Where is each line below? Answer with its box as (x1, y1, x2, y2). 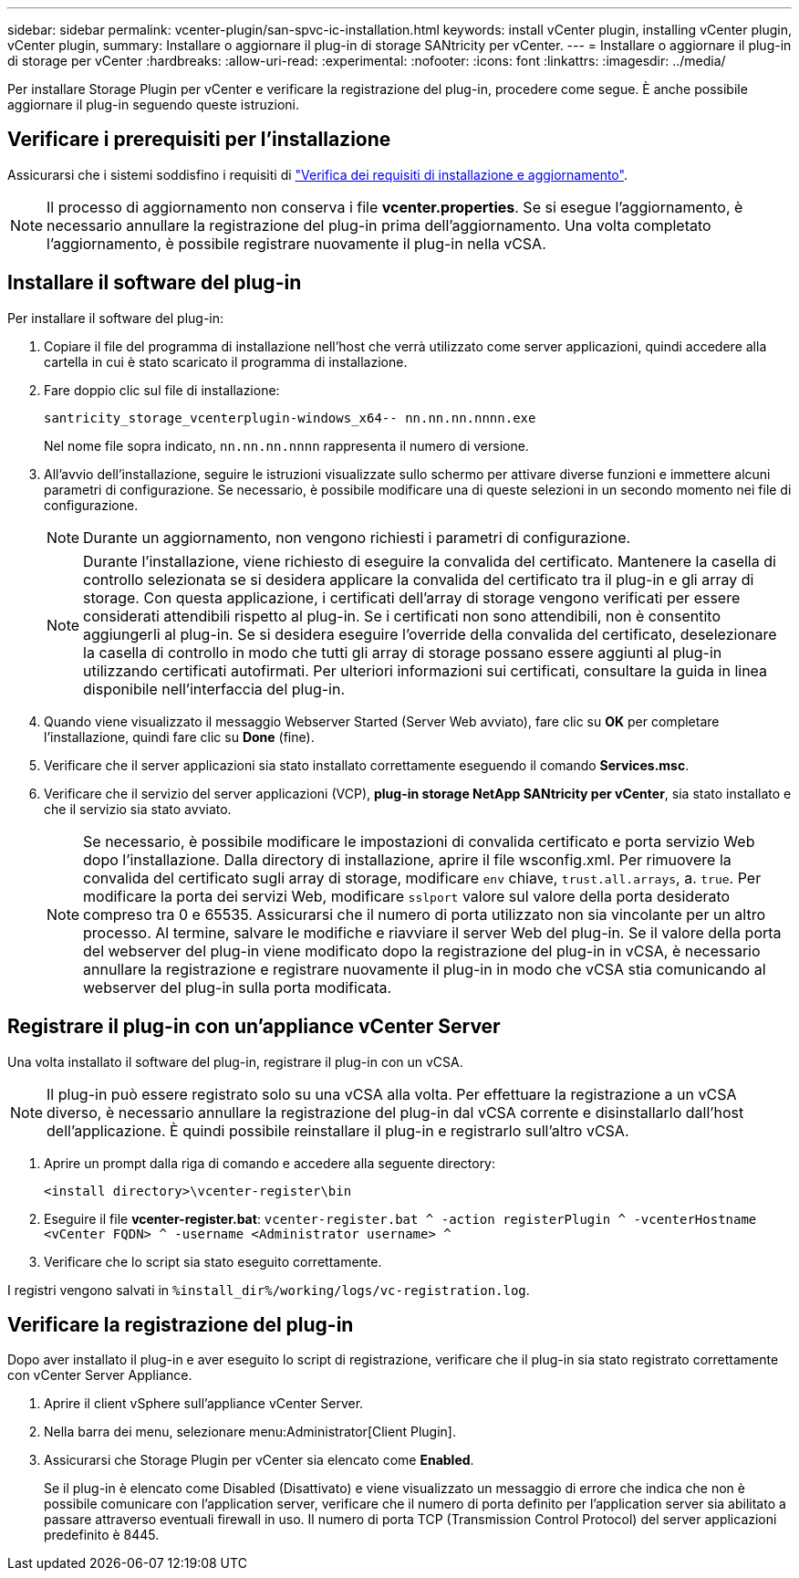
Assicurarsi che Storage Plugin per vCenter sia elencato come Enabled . (44, 1452, 474, 1468)
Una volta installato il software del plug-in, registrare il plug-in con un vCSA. (7, 1053, 463, 1070)
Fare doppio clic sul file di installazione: (44, 381, 280, 398)
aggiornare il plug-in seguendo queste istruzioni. (7, 97, 299, 112)
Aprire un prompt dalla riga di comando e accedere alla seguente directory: (44, 1155, 496, 1171)
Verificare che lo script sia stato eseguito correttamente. (44, 1253, 382, 1270)
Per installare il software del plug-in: (7, 309, 224, 326)
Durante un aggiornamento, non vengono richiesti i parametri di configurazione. (83, 528, 631, 547)
